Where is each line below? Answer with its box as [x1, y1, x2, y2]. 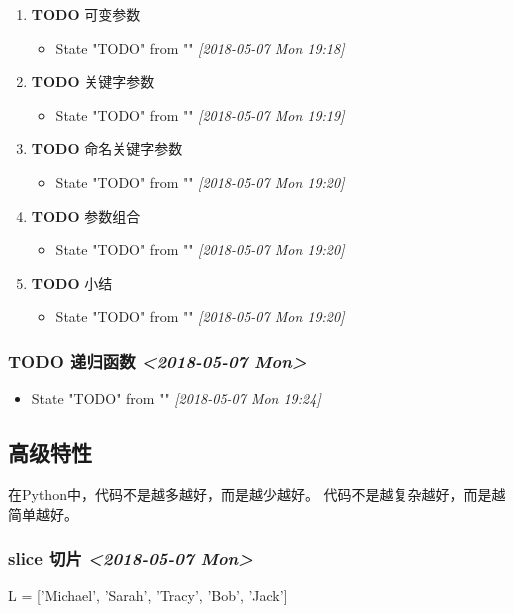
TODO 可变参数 [31, 4, 141, 24]
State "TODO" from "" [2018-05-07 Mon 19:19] [55, 104, 345, 125]
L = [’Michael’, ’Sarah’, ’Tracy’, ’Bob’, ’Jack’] [8, 585, 288, 606]
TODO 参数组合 [31, 205, 141, 226]
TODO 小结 [31, 272, 113, 293]
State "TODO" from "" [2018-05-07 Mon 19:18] [55, 37, 345, 58]
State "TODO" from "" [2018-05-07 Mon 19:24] [31, 388, 321, 409]
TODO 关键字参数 [31, 71, 155, 92]
